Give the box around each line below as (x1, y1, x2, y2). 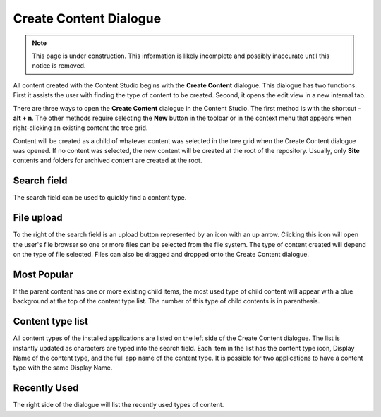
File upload (13, 212, 63, 224)
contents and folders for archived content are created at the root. (13, 156, 202, 165)
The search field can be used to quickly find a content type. (13, 193, 187, 202)
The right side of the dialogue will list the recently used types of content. (13, 401, 224, 409)
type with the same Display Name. (13, 363, 113, 372)
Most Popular (13, 268, 73, 280)
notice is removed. (32, 61, 86, 70)
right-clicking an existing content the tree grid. (13, 123, 148, 132)
